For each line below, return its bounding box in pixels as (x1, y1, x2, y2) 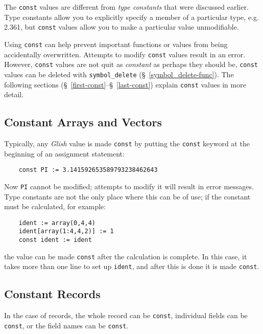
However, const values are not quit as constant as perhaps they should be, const (4, 59, 258, 70)
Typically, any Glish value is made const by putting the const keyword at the (4, 138, 250, 148)
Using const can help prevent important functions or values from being (4, 38, 228, 49)
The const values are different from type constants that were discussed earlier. (4, 2, 249, 12)
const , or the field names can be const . (4, 320, 129, 330)
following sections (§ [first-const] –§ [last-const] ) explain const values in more (4, 79, 246, 90)
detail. (4, 89, 24, 100)
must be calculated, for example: (4, 201, 106, 212)
